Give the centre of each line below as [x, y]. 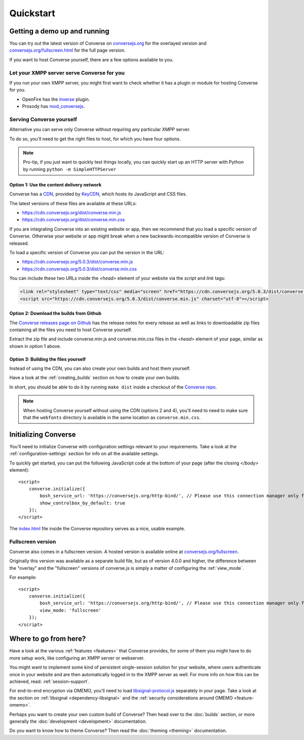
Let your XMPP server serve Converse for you [67, 72]
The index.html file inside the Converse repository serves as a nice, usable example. [97, 528]
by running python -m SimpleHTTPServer [70, 169]
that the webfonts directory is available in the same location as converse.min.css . [112, 417]
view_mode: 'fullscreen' [70, 610]
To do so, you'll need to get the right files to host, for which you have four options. [95, 139]
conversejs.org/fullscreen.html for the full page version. [67, 50]
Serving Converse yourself [43, 119]
